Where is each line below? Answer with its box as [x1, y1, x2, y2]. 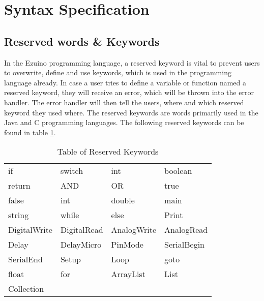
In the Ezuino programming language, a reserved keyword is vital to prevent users [4, 57, 260, 68]
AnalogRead [164, 224, 208, 236]
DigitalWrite [8, 224, 52, 236]
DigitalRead [60, 224, 103, 236]
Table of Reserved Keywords [57, 145, 159, 158]
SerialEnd [8, 253, 43, 265]
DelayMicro [60, 238, 102, 251]
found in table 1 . [4, 127, 56, 137]
